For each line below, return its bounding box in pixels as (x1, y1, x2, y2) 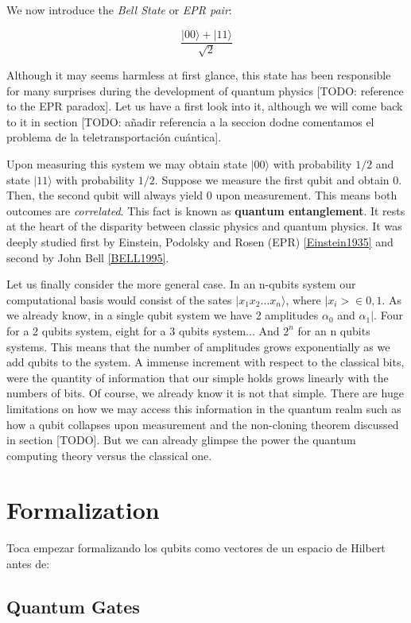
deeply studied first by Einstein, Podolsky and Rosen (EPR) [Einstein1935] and (6, 233, 394, 250)
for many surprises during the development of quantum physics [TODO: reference (6, 82, 404, 99)
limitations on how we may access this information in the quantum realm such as (6, 400, 401, 416)
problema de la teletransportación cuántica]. (6, 129, 222, 145)
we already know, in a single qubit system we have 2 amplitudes (6, 307, 319, 323)
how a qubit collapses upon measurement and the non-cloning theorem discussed (6, 416, 399, 432)
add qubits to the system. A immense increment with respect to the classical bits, (6, 354, 405, 370)
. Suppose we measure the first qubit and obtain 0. (154, 171, 402, 188)
